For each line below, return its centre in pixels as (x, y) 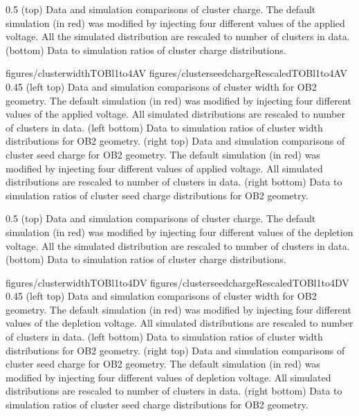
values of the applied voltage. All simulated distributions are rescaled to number (175, 114)
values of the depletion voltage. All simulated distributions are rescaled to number (179, 323)
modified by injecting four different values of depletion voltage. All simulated (168, 377)
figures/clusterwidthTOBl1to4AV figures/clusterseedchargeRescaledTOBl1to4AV (176, 73)
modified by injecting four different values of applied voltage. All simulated (164, 168)
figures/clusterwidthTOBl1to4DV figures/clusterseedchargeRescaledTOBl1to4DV (177, 282)
